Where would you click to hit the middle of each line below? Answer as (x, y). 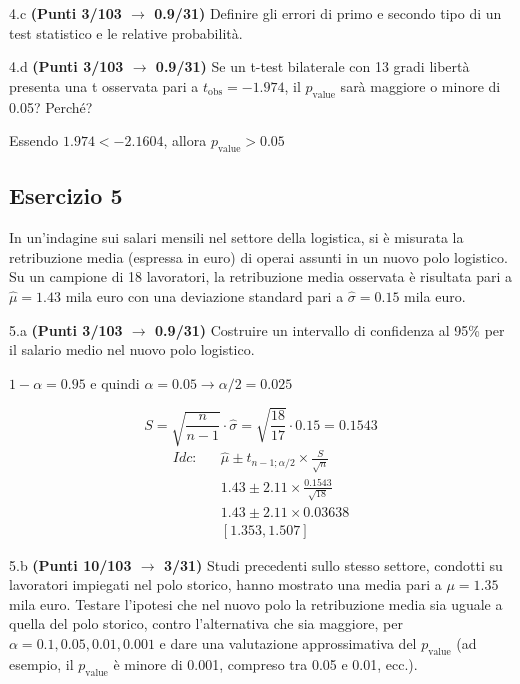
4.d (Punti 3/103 (66, 66)
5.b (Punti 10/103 (70, 564)
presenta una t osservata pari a (104, 85)
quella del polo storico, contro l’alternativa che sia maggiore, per (206, 623)
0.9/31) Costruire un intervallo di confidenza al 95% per (330, 329)
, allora (185, 140)
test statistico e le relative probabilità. (126, 32)
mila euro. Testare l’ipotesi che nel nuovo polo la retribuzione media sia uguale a (256, 603)
